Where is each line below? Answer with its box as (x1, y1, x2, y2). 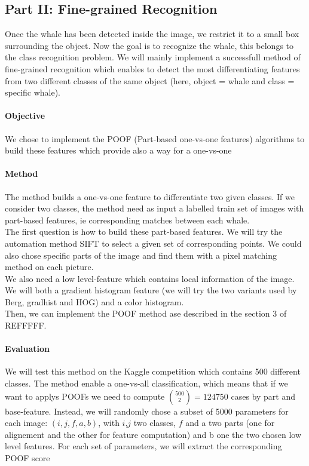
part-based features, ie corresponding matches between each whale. (5, 213, 250, 226)
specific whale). (5, 86, 61, 99)
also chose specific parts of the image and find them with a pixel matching (5, 249, 277, 261)
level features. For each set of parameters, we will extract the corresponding (5, 440, 282, 452)
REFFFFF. (5, 319, 47, 332)
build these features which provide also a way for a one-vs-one (5, 144, 232, 157)
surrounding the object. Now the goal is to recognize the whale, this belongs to (5, 39, 294, 51)
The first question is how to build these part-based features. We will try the (5, 225, 283, 238)
